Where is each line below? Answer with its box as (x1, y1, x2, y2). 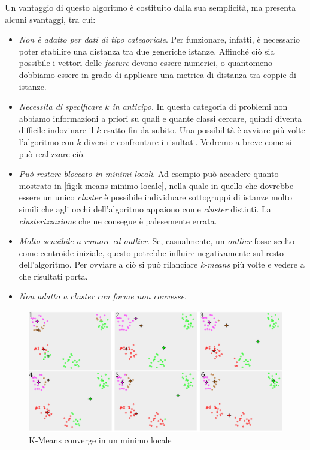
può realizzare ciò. (19, 147, 86, 160)
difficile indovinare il (19, 124, 94, 136)
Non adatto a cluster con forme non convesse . (19, 290, 187, 302)
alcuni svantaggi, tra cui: (5, 13, 96, 25)
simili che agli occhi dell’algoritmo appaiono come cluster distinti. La (19, 202, 271, 215)
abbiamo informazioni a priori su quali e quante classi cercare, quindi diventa (19, 112, 302, 124)
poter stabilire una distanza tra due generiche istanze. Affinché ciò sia (19, 44, 275, 57)
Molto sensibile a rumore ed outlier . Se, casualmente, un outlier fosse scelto (19, 235, 294, 247)
